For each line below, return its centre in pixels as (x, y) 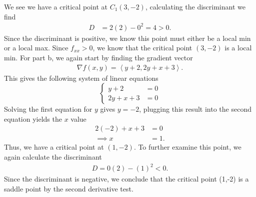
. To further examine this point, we (187, 147)
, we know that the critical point (142, 48)
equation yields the (33, 118)
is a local (238, 48)
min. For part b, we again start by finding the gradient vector (98, 57)
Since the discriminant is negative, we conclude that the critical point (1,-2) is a (126, 179)
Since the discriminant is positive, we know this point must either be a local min (127, 38)
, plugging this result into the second (195, 109)
